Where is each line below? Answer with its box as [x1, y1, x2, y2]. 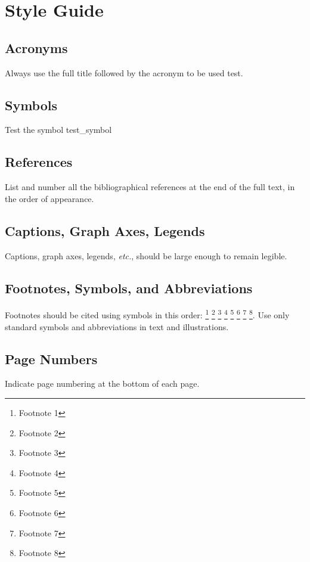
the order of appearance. [5, 192, 94, 204]
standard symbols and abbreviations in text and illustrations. [5, 320, 229, 333]
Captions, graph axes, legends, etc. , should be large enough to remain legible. [5, 249, 287, 262]
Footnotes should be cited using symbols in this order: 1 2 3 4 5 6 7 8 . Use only [5, 307, 290, 321]
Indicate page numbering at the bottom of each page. [5, 377, 200, 390]
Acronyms [5, 38, 68, 57]
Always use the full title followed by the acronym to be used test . [5, 66, 243, 79]
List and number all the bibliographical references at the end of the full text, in [5, 181, 295, 193]
